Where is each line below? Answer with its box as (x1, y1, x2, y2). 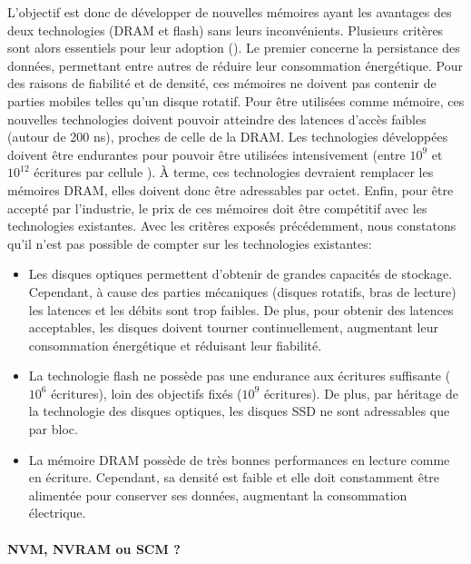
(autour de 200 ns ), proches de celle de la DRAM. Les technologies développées (7, 127, 448, 146)
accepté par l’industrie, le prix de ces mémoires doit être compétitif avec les (7, 198, 427, 217)
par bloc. (28, 420, 78, 439)
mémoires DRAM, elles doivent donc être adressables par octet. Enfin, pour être (7, 180, 454, 199)
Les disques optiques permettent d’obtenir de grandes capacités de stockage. (28, 264, 453, 283)
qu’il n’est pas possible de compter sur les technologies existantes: (7, 233, 372, 252)
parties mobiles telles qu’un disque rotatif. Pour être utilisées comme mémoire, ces (7, 91, 465, 110)
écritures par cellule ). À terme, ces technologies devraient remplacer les (34, 163, 434, 182)
